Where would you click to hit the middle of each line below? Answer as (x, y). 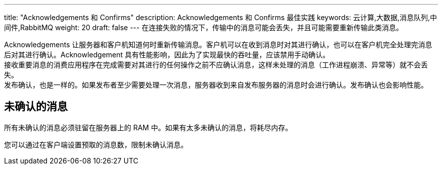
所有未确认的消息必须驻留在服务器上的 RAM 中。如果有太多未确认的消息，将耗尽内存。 (148, 127)
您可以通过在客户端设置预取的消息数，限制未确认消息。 (96, 144)
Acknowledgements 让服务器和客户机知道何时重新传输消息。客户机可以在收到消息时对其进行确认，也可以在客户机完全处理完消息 (218, 45)
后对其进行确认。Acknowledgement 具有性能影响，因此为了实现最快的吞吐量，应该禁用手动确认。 (167, 55)
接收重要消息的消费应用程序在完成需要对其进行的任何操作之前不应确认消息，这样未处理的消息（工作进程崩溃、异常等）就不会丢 (216, 65)
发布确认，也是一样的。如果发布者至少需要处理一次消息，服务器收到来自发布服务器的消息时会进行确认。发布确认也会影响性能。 (216, 85)
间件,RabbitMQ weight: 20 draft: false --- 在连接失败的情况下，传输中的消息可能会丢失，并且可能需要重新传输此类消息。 (204, 27)
